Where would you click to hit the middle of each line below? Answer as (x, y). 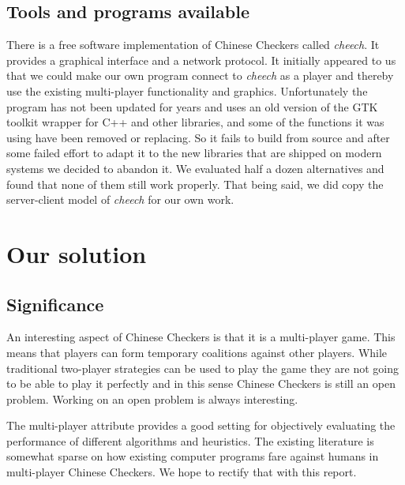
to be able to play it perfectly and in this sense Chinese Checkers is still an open (201, 383)
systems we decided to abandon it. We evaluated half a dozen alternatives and (195, 168)
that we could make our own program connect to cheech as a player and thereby (200, 75)
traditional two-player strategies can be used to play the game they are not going (202, 368)
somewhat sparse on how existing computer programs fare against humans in (193, 456)
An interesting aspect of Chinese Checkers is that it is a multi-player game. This (201, 337)
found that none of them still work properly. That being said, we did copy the (195, 184)
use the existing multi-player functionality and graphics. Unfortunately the (187, 90)
